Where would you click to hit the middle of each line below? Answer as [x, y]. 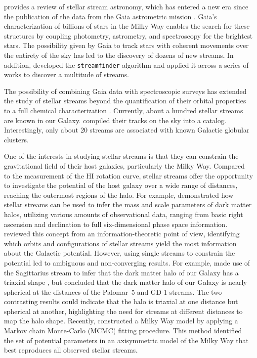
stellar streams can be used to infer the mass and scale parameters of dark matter [128, 204]
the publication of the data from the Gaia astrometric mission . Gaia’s [110, 16]
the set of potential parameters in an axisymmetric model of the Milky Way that [127, 340]
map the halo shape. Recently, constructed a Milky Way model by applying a [121, 321]
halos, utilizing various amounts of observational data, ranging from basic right [124, 214]
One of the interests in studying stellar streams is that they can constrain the [121, 156]
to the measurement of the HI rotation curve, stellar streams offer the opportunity [128, 175]
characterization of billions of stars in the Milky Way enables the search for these [127, 26]
